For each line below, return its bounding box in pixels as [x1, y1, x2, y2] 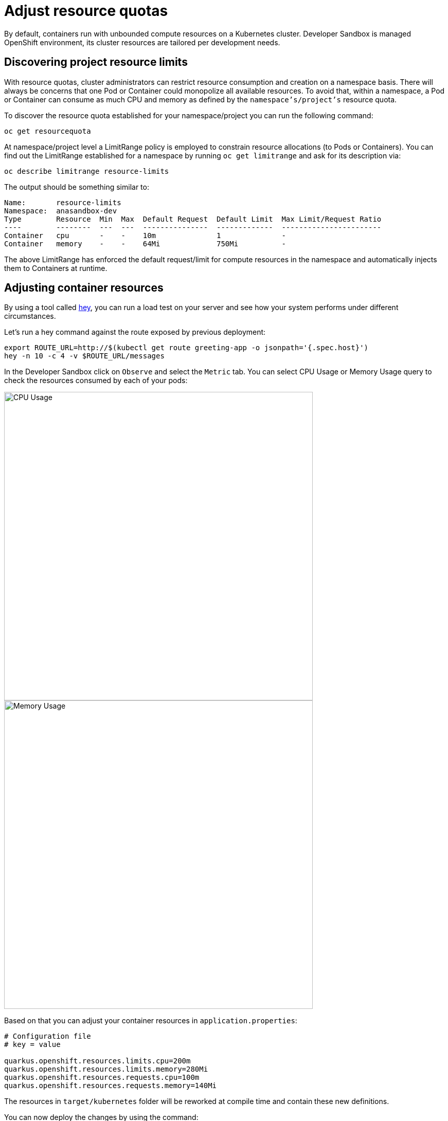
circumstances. [4, 312, 56, 321]
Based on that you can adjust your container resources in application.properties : [4, 1016, 297, 1025]
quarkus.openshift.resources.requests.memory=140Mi [4, 1081, 217, 1090]
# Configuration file [4, 1032, 91, 1041]
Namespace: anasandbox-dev [4, 206, 117, 215]
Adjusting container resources [4, 281, 164, 295]
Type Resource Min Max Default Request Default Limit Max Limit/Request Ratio [4, 214, 382, 223]
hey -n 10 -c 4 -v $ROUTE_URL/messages [4, 352, 165, 360]
